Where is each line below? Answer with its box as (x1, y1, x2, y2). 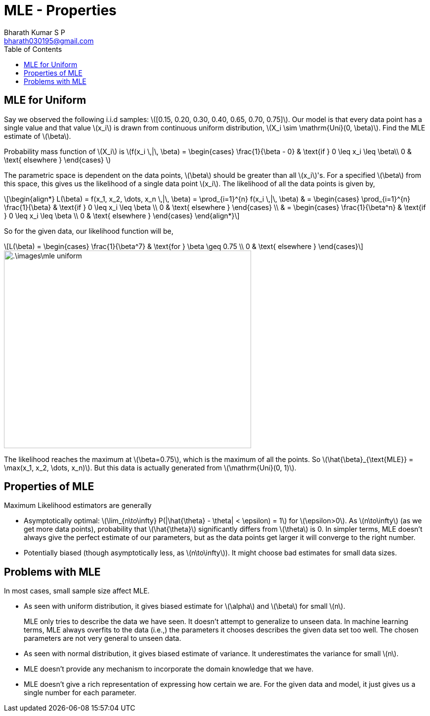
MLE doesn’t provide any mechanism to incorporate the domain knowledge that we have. (24, 665, 314, 674)
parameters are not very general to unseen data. (24, 634, 181, 643)
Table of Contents (4, 44, 62, 53)
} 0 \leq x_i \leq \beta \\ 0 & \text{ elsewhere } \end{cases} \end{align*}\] (4, 211, 240, 220)
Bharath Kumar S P (4, 28, 65, 37)
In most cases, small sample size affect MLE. (4, 587, 150, 595)
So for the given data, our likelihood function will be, (4, 226, 173, 235)
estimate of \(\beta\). (4, 131, 71, 140)
